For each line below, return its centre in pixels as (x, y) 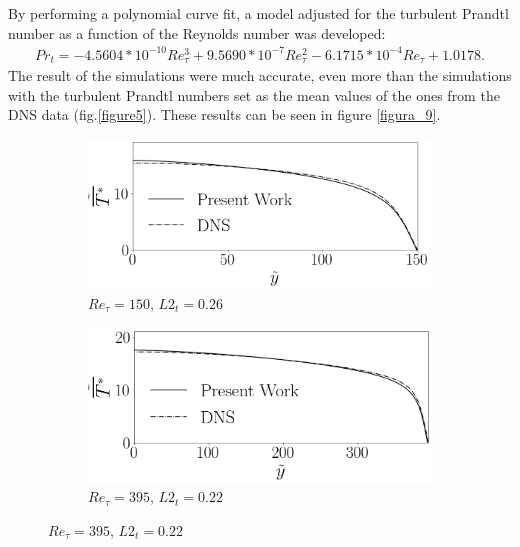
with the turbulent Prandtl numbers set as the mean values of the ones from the (254, 94)
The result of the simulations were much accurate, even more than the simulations (260, 75)
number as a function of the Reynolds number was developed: (197, 32)
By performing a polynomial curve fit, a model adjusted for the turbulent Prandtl (258, 13)
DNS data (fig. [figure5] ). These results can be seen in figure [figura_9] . (224, 114)
